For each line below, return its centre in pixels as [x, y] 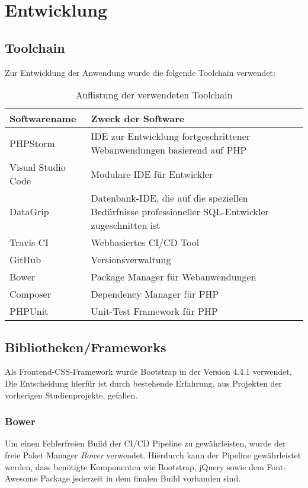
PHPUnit [29, 311]
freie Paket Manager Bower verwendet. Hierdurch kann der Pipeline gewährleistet [153, 454]
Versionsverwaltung [131, 260]
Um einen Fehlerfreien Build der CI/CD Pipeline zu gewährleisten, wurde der [145, 443]
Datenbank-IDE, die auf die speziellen [169, 198]
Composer [30, 294]
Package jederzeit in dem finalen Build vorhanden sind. [141, 478]
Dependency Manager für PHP [155, 294]
